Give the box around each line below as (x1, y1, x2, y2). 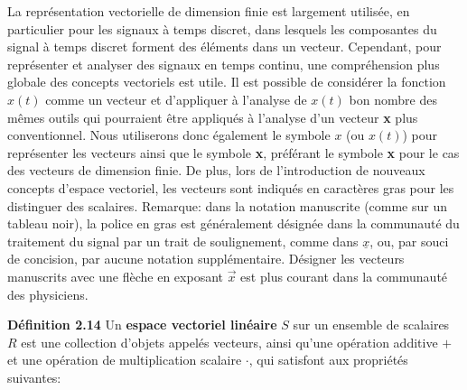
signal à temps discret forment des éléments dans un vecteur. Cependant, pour (7, 37, 442, 56)
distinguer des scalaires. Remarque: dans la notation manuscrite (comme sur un (7, 196, 448, 215)
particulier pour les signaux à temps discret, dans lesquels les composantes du (7, 19, 437, 38)
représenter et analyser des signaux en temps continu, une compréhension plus (7, 54, 440, 73)
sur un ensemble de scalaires (293, 315, 450, 334)
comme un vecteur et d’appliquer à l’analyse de (45, 89, 307, 108)
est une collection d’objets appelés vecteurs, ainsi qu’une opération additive (21, 332, 438, 351)
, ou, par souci (369, 231, 449, 250)
